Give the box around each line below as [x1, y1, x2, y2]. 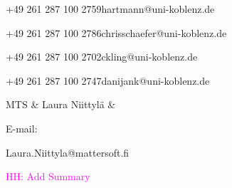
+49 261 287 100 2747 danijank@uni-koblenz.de [6, 73, 210, 88]
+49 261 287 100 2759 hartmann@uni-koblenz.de [6, 1, 215, 16]
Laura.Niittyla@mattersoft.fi [6, 145, 130, 160]
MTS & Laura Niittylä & [6, 97, 116, 112]
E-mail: [6, 120, 38, 135]
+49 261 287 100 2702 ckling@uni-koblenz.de [6, 49, 198, 64]
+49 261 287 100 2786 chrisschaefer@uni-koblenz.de [6, 25, 227, 40]
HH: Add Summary [6, 169, 90, 184]
